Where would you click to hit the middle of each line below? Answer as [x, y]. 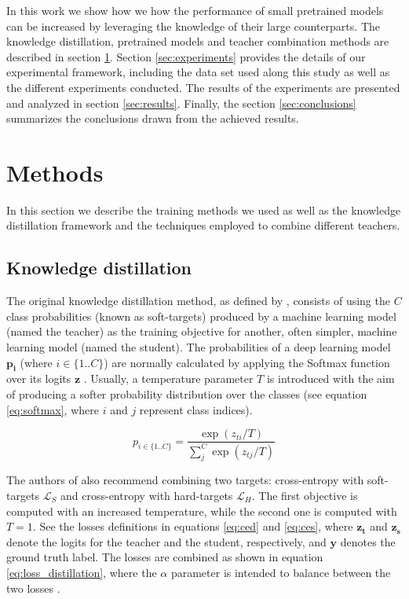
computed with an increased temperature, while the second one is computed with [202, 511]
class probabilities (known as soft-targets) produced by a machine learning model [201, 316]
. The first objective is [305, 496]
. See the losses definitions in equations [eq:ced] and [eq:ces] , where [193, 526]
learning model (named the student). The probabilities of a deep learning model [199, 347]
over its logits [39, 379]
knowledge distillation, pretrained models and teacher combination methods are [198, 41]
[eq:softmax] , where [53, 409]
